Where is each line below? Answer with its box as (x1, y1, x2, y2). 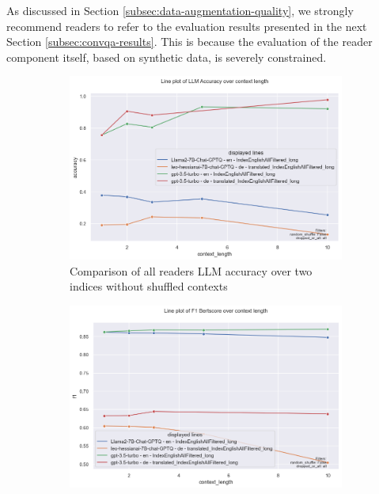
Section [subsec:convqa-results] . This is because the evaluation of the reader (6, 33, 373, 50)
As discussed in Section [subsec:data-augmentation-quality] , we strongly (6, 2, 354, 18)
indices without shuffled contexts (70, 278, 228, 294)
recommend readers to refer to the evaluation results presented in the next (6, 17, 367, 34)
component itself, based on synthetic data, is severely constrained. (6, 48, 327, 65)
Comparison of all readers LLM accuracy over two (70, 262, 313, 279)
